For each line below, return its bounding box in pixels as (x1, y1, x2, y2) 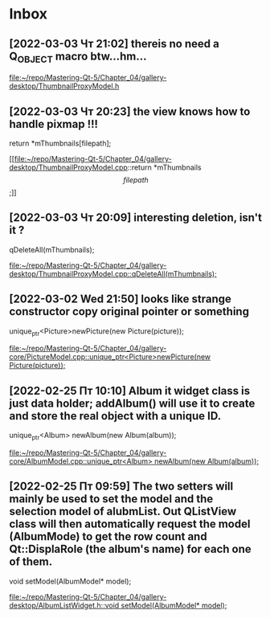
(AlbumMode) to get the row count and (9, 530, 207, 543)
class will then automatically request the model (9, 518, 251, 531)
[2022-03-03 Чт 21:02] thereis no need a (9, 37, 219, 51)
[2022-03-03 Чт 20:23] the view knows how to (9, 104, 251, 118)
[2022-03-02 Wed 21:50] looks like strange (9, 293, 232, 306)
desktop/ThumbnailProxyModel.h (9, 81, 120, 91)
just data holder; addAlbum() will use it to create (9, 396, 256, 410)
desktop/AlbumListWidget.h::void (9, 600, 120, 610)
